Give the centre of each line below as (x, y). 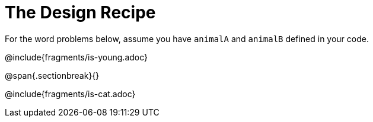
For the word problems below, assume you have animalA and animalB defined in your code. (187, 38)
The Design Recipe (80, 12)
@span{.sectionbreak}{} (52, 75)
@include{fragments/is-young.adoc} (76, 57)
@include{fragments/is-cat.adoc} (70, 94)
